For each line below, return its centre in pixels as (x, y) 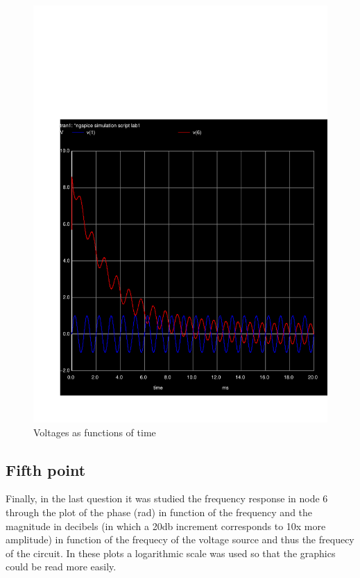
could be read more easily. (61, 567)
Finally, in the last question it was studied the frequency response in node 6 (167, 498)
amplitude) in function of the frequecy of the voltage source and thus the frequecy (180, 539)
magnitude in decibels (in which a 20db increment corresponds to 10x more (166, 526)
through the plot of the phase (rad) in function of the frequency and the (159, 512)
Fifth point (46, 469)
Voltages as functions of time (95, 432)
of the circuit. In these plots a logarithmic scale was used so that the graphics (171, 553)
